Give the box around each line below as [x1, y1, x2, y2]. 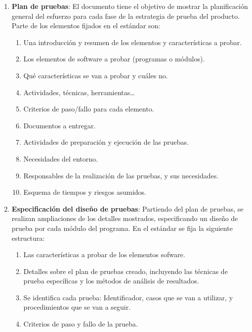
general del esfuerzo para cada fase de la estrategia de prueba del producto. [11, 10, 240, 21]
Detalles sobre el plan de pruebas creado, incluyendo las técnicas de [23, 266, 228, 276]
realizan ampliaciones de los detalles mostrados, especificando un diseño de [11, 213, 238, 223]
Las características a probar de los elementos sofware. [23, 249, 185, 260]
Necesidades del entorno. [23, 153, 98, 164]
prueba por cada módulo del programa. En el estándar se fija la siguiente [11, 222, 233, 233]
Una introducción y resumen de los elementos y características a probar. [23, 37, 242, 47]
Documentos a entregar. [23, 120, 96, 130]
